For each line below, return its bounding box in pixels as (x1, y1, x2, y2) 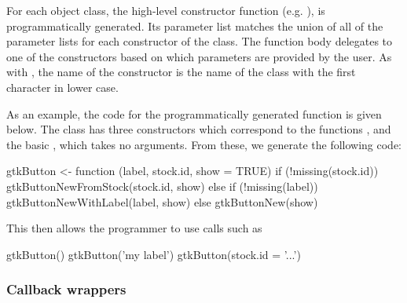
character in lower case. (6, 78, 119, 95)
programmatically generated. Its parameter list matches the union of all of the (6, 17, 383, 34)
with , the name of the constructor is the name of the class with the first (6, 64, 356, 80)
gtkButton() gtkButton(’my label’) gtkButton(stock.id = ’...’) (6, 246, 301, 262)
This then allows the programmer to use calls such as (6, 220, 262, 236)
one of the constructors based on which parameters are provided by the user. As (6, 48, 392, 64)
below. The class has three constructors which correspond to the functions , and (6, 121, 391, 137)
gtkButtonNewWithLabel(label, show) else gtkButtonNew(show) (6, 193, 318, 210)
